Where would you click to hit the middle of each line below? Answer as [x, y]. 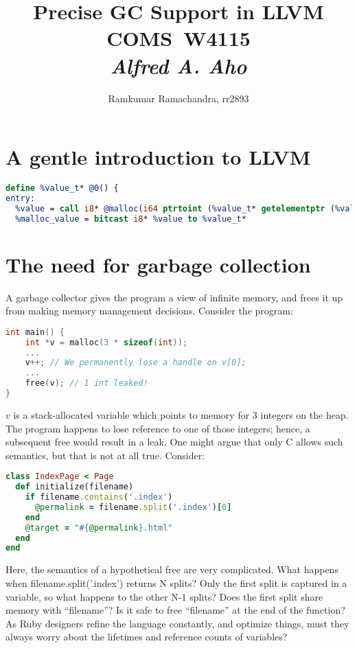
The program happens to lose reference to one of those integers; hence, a [158, 428]
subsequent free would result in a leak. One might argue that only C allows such [174, 442]
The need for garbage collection [158, 264]
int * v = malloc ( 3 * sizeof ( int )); [106, 342]
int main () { [35, 332]
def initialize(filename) [74, 487]
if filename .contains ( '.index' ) [99, 497]
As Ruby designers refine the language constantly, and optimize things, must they [177, 623]
